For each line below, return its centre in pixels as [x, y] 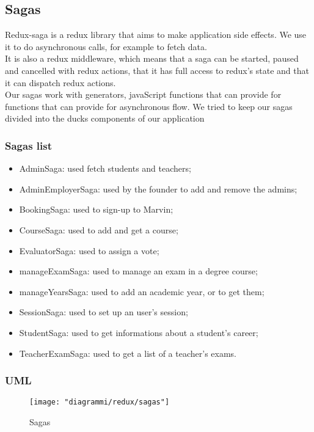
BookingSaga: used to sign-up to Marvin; [96, 209]
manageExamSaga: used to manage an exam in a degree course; [138, 271]
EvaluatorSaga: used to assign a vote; [89, 250]
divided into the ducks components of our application [105, 118]
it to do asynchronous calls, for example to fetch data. [106, 46]
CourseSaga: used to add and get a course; [99, 229]
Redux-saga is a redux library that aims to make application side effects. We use [156, 35]
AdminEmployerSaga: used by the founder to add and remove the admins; [158, 189]
